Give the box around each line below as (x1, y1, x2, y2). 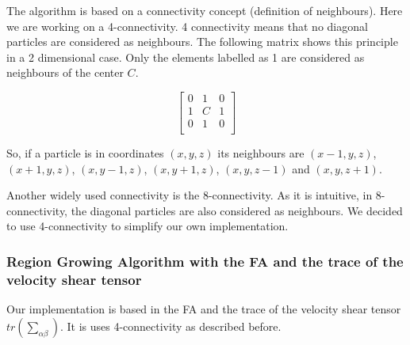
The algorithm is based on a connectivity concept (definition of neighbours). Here (6, 2, 403, 18)
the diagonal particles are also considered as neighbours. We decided (71, 202, 403, 218)
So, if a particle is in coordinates (6, 145, 164, 161)
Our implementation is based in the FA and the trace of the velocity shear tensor (6, 301, 401, 317)
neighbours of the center (6, 64, 124, 81)
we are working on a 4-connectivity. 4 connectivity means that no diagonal (6, 17, 368, 34)
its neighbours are (217, 145, 305, 161)
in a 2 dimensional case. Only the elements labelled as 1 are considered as (6, 48, 365, 65)
